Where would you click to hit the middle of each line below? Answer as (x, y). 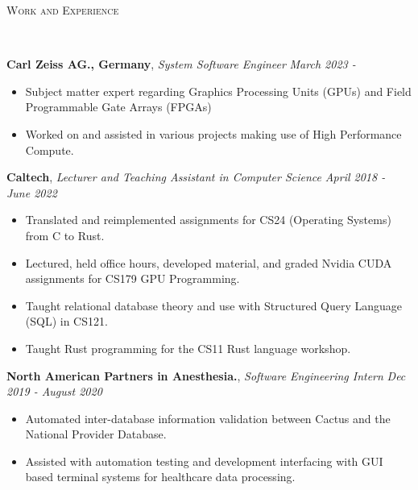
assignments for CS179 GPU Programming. (132, 278)
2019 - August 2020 (54, 391)
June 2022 (32, 192)
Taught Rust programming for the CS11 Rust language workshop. (188, 348)
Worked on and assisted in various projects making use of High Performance (213, 133)
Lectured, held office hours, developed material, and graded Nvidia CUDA (209, 262)
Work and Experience (63, 10)
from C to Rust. (65, 235)
